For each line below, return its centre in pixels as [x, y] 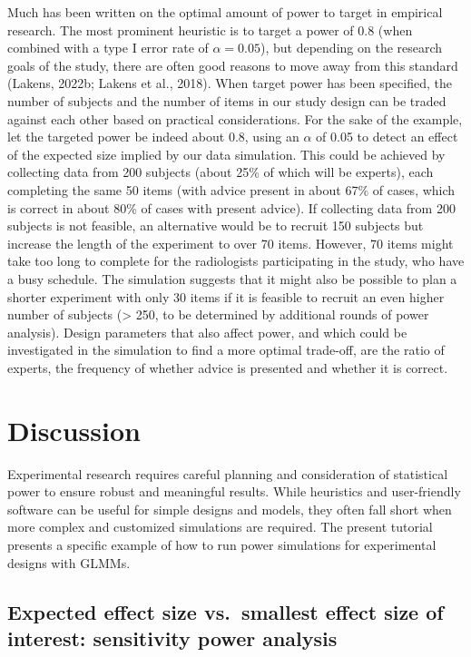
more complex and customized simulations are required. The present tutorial [220, 527]
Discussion [74, 430]
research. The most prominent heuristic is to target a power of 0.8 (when [210, 29]
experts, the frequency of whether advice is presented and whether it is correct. [228, 367]
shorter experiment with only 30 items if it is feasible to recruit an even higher [226, 296]
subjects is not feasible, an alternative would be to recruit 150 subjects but [216, 226]
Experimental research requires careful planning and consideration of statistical [228, 473]
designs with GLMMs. [69, 562]
